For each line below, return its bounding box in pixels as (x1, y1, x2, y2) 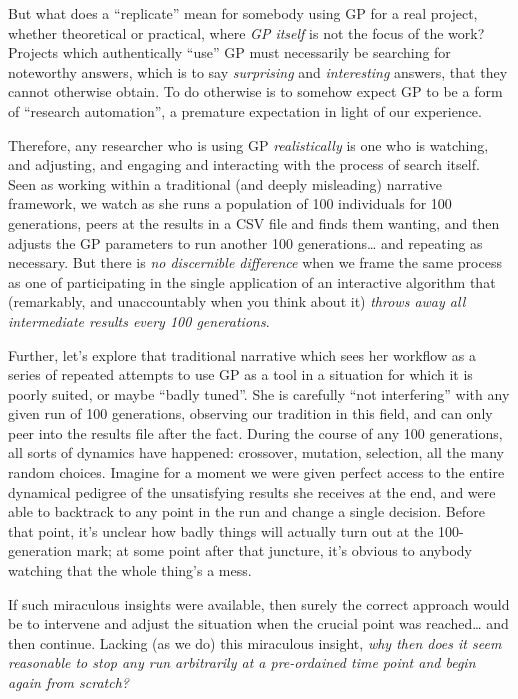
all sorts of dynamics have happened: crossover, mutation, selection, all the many (8, 442, 505, 463)
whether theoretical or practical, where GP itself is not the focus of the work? (8, 22, 485, 43)
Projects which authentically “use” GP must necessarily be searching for (8, 42, 451, 63)
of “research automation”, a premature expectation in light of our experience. (8, 100, 482, 121)
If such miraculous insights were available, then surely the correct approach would (8, 593, 510, 614)
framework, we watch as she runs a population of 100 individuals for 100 (8, 193, 452, 214)
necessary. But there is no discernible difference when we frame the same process (8, 252, 502, 273)
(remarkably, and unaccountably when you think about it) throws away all (8, 291, 466, 312)
